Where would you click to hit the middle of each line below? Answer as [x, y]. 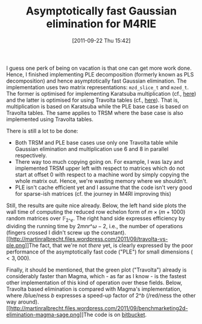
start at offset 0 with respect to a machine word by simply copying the [102, 174]
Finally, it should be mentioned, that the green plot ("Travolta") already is [96, 270]
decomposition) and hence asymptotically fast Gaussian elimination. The [96, 81]
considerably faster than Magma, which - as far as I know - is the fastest [96, 276]
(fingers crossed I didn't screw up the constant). [66, 232]
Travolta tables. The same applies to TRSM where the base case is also [95, 113]
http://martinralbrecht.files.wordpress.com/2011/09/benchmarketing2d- [99, 308]
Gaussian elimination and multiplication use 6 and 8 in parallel [92, 149]
